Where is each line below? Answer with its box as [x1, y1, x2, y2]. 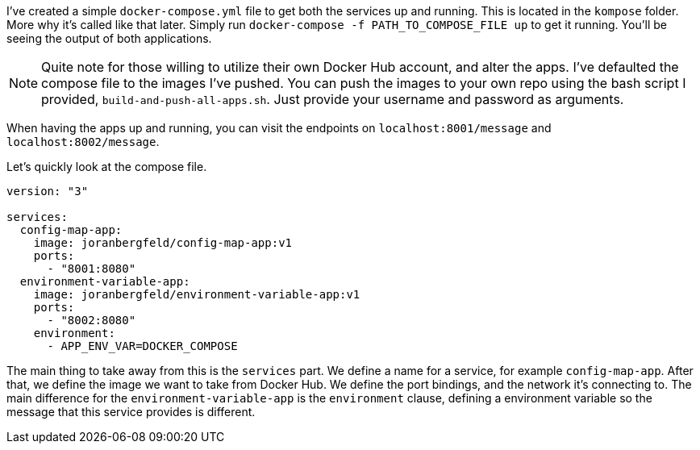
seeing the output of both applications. [6, 31, 212, 45]
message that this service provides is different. [6, 405, 256, 419]
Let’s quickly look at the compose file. [6, 160, 207, 173]
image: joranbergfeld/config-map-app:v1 [33, 236, 293, 249]
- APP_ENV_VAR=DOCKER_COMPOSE [47, 340, 238, 352]
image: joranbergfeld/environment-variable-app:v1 [33, 288, 360, 301]
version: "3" [6, 185, 89, 198]
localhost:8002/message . [6, 135, 160, 148]
